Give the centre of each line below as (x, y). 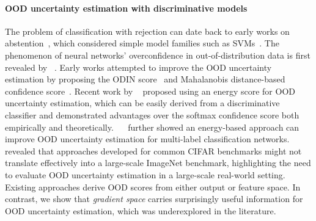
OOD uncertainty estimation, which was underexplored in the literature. (141, 210)
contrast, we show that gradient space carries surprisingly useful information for (154, 199)
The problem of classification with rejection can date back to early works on (147, 31)
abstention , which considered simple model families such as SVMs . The (142, 43)
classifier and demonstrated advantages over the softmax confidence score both (152, 114)
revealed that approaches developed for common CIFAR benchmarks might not (153, 150)
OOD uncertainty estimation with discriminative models (126, 8)
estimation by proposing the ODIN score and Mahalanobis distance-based (145, 79)
